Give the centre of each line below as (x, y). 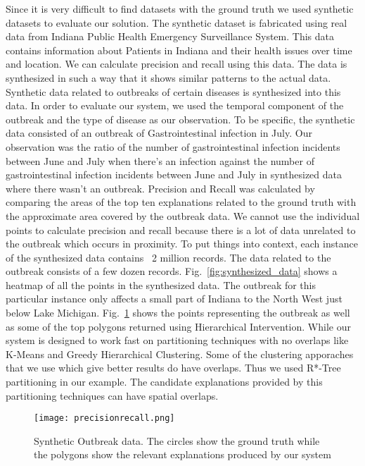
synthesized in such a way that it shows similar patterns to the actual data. (168, 77)
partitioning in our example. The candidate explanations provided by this (164, 382)
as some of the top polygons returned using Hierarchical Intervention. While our (178, 326)
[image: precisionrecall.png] (104, 418)
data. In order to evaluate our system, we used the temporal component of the (175, 105)
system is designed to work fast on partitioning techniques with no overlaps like (177, 340)
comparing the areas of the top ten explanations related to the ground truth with (181, 202)
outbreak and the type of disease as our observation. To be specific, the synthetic (180, 119)
